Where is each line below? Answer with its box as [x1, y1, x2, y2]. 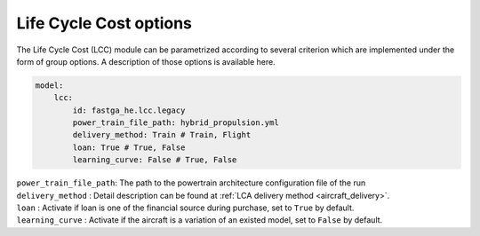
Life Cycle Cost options [16, 13, 193, 33]
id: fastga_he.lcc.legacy [72, 105, 186, 115]
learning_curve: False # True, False [72, 155, 237, 165]
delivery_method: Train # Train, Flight [72, 130, 252, 140]
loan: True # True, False [72, 142, 186, 153]
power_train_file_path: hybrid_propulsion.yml [72, 118, 279, 128]
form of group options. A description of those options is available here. [16, 56, 276, 67]
